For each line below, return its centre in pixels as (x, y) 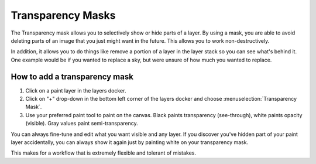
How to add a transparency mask (72, 76)
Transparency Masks (63, 15)
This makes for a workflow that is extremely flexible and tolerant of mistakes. (103, 153)
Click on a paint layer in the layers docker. (76, 90)
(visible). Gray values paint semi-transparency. (82, 124)
